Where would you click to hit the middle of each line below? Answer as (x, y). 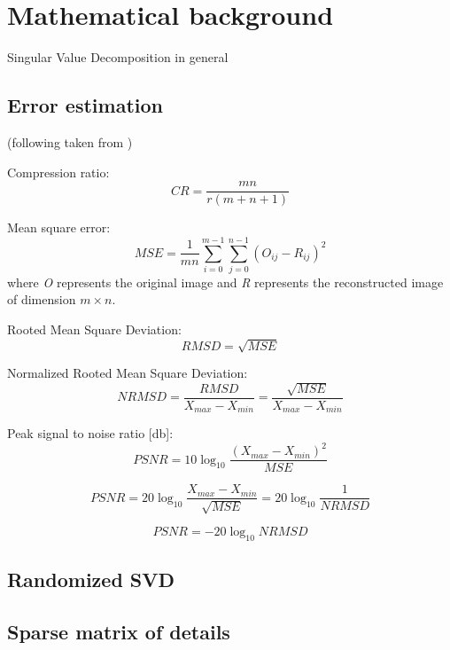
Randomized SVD (91, 579)
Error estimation (85, 105)
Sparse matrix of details (119, 631)
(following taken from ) (70, 141)
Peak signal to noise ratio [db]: (90, 433)
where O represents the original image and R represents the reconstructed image (225, 282)
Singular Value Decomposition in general (118, 57)
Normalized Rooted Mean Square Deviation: (128, 373)
